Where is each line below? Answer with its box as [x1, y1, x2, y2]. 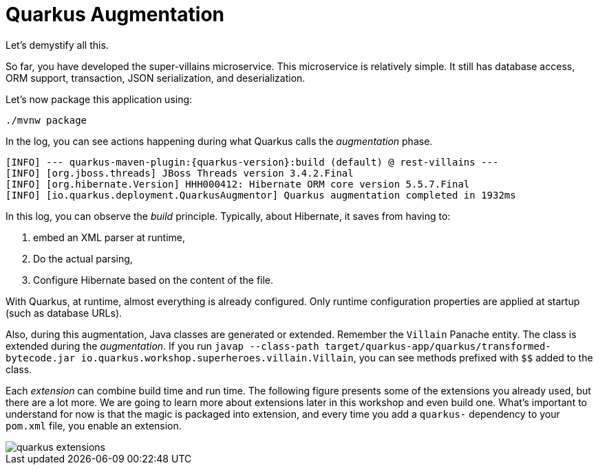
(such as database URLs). [6, 306, 122, 319]
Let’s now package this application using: [6, 93, 193, 105]
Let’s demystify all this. [6, 38, 109, 51]
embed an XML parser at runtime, [33, 231, 186, 243]
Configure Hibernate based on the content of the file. [33, 273, 274, 286]
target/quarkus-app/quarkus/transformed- [325, 340, 551, 352]
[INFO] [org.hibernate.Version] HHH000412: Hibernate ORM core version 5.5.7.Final [6, 178, 470, 190]
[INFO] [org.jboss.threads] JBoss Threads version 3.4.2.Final [6, 167, 354, 179]
